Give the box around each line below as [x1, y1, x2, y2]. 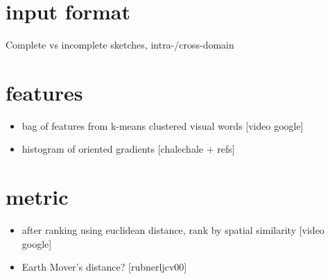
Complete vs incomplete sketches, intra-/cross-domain [6, 37, 234, 52]
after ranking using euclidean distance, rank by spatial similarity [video [21, 223, 324, 237]
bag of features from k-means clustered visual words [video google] [21, 118, 304, 133]
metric [6, 183, 69, 211]
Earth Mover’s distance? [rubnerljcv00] [21, 260, 187, 274]
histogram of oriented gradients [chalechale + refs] [21, 142, 235, 156]
